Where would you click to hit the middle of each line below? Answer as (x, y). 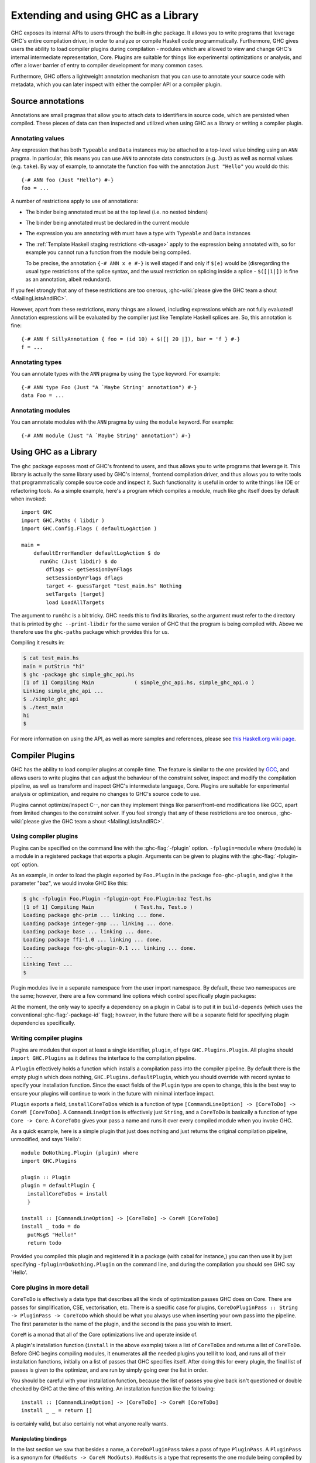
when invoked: (28, 499)
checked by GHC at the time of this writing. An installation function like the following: (113, 1389)
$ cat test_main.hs (51, 658)
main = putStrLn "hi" (54, 666)
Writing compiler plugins (47, 1038)
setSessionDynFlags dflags (85, 578)
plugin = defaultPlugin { (59, 1186)
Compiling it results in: (38, 643)
